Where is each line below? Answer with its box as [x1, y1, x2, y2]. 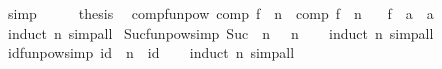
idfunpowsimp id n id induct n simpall [7, 42, 295, 63]
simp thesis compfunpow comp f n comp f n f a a [7, 3, 434, 23]
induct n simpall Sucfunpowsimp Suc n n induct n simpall [7, 22, 434, 43]
